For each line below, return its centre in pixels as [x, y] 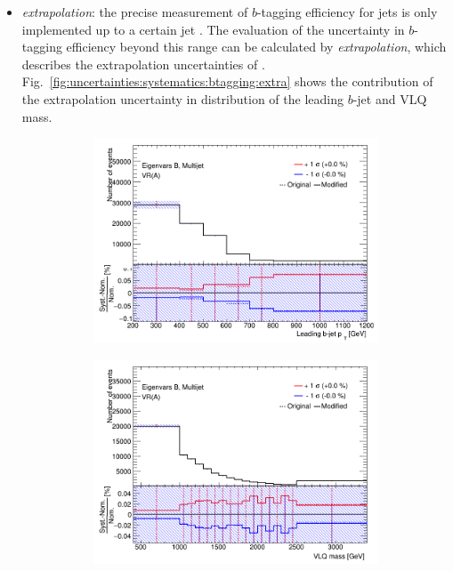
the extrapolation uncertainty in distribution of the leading [182, 98]
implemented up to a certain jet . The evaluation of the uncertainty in [213, 29]
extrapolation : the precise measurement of [135, 12]
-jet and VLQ [390, 98]
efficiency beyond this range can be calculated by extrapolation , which [256, 47]
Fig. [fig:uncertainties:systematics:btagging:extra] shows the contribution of [227, 81]
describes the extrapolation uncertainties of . [143, 64]
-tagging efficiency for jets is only [347, 12]
